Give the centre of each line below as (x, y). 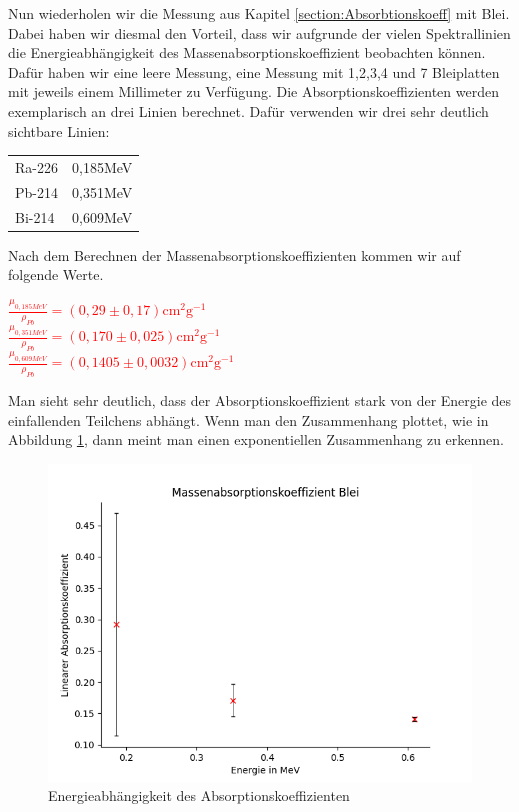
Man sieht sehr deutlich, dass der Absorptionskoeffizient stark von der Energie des (260, 400)
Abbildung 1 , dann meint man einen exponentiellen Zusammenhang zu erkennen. (256, 439)
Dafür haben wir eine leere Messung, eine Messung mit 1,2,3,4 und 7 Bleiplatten (254, 71)
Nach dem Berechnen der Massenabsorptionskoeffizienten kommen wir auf (234, 254)
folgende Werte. (56, 274)
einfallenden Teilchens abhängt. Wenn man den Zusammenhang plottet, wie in (248, 419)
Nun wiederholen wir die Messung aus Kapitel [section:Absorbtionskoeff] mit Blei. (259, 13)
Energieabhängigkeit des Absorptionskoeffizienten (199, 795)
